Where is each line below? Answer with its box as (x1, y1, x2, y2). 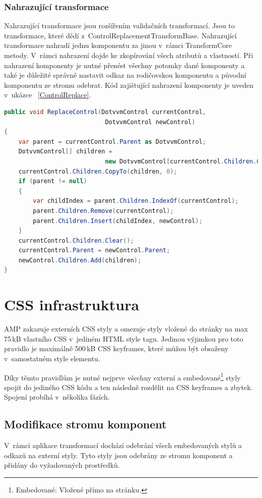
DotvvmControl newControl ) (105, 118, 195, 126)
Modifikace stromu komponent (4, 416, 167, 432)
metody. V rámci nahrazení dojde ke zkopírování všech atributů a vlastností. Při (4, 50, 253, 60)
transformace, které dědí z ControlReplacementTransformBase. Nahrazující (4, 30, 237, 40)
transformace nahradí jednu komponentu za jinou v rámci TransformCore (4, 40, 232, 50)
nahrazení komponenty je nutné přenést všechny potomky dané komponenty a (4, 60, 245, 70)
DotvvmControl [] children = (18, 148, 112, 155)
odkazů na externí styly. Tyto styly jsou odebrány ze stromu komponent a (4, 450, 233, 460)
